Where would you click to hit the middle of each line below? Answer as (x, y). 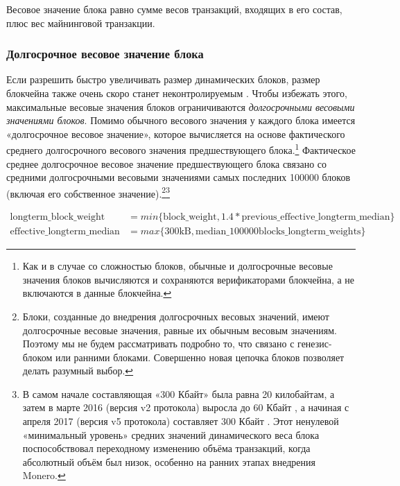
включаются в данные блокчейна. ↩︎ (97, 293)
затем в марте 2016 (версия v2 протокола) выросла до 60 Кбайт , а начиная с (186, 407)
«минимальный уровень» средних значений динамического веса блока (171, 434)
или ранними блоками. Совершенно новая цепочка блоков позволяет (200, 357)
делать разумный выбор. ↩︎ (78, 371)
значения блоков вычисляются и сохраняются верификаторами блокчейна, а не (189, 279)
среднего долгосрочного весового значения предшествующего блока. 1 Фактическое (181, 149)
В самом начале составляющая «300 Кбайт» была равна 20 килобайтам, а (179, 393)
